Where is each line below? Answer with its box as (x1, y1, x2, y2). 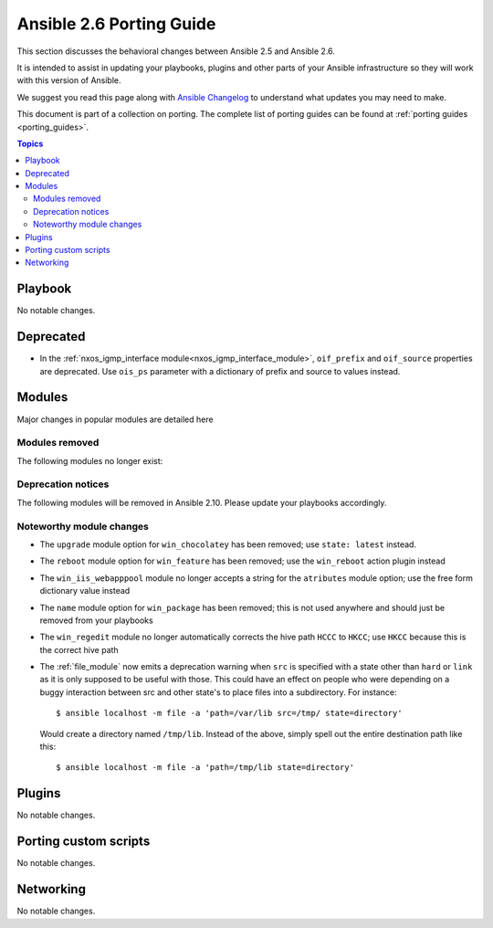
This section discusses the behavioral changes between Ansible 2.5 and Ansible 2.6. (16, 46, 335, 57)
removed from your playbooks (39, 615, 154, 626)
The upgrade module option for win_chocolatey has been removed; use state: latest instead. (39, 539, 417, 550)
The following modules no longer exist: (16, 455, 163, 466)
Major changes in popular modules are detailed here (16, 414, 214, 425)
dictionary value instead (39, 585, 131, 596)
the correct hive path (39, 644, 119, 655)
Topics (16, 138, 44, 149)
